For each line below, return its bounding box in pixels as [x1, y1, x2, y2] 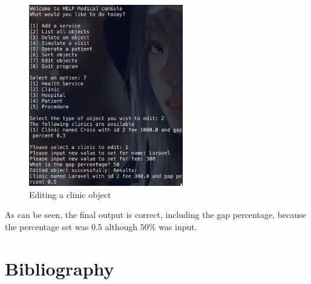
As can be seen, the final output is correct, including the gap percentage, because [5, 208, 306, 221]
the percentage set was [5, 220, 89, 233]
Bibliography [5, 256, 114, 280]
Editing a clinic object [29, 188, 111, 200]
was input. [159, 220, 197, 233]
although [105, 220, 138, 233]
